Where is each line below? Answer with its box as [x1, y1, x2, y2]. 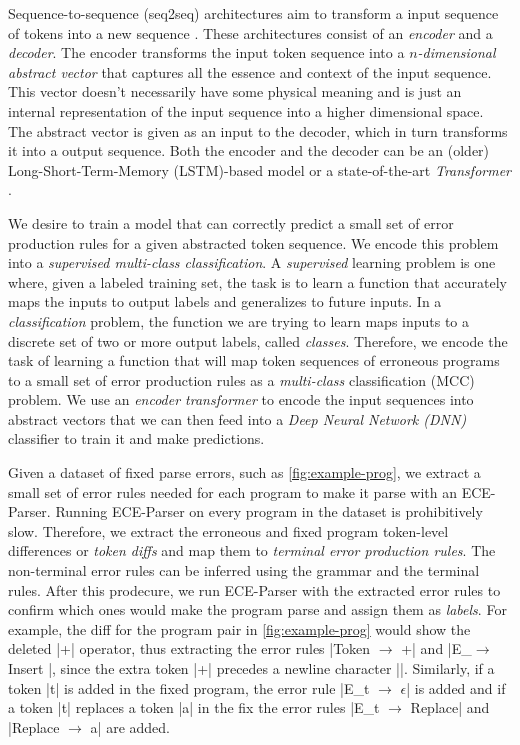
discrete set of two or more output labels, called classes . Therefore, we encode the [8, 330, 508, 351]
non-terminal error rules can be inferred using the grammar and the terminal [8, 560, 480, 581]
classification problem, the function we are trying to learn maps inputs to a [8, 310, 470, 331]
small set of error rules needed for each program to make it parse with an [8, 481, 457, 502]
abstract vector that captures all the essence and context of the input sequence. [8, 61, 492, 82]
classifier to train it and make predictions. [8, 428, 265, 449]
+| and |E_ [401, 638, 472, 659]
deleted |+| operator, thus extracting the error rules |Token [8, 638, 371, 659]
